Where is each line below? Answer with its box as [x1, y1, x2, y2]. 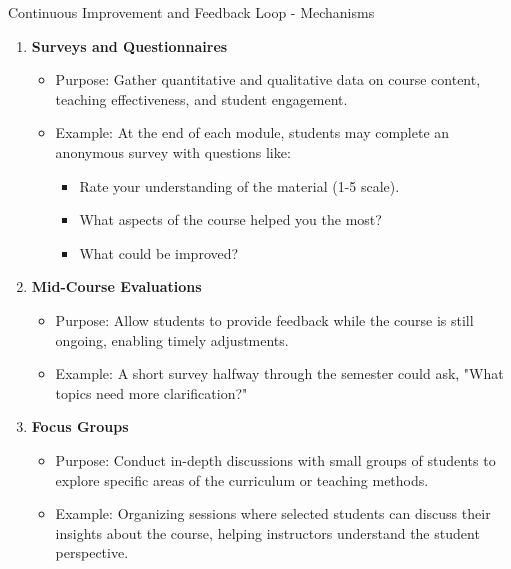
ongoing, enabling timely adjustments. [55, 329, 289, 350]
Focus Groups [31, 416, 129, 437]
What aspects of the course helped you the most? [79, 209, 382, 230]
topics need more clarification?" [55, 382, 248, 403]
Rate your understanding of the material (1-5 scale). [79, 175, 400, 196]
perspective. [55, 542, 129, 563]
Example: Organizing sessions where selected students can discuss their [55, 503, 491, 524]
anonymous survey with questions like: [55, 141, 291, 162]
